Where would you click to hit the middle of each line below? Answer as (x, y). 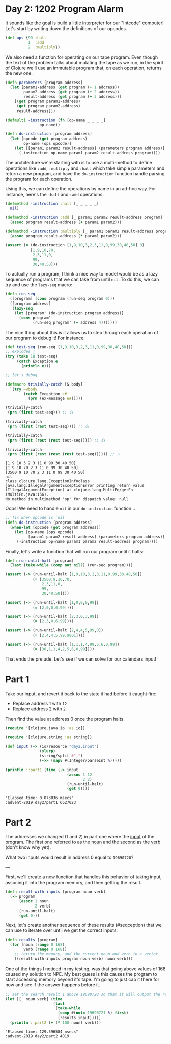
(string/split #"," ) (61, 756)
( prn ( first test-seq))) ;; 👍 (40, 413)
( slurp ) (48, 751)
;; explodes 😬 (20, 352)
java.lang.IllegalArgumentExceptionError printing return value (75, 486)
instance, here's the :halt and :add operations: (55, 194)
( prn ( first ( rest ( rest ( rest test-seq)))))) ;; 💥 (64, 454)
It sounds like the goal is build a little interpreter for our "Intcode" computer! (84, 23)
